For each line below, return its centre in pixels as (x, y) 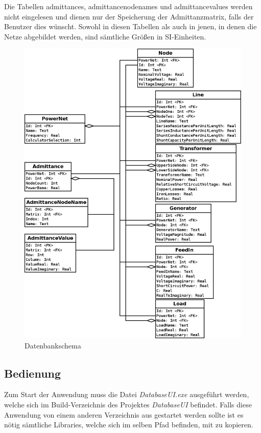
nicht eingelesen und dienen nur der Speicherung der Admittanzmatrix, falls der (129, 16)
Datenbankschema (53, 345)
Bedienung (33, 373)
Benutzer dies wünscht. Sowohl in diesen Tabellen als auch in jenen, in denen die (130, 26)
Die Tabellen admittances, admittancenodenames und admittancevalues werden (128, 6)
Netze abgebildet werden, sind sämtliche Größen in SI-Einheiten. (105, 36)
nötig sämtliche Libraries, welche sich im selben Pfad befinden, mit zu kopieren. (129, 425)
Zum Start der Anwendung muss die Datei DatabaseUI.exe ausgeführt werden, (127, 394)
